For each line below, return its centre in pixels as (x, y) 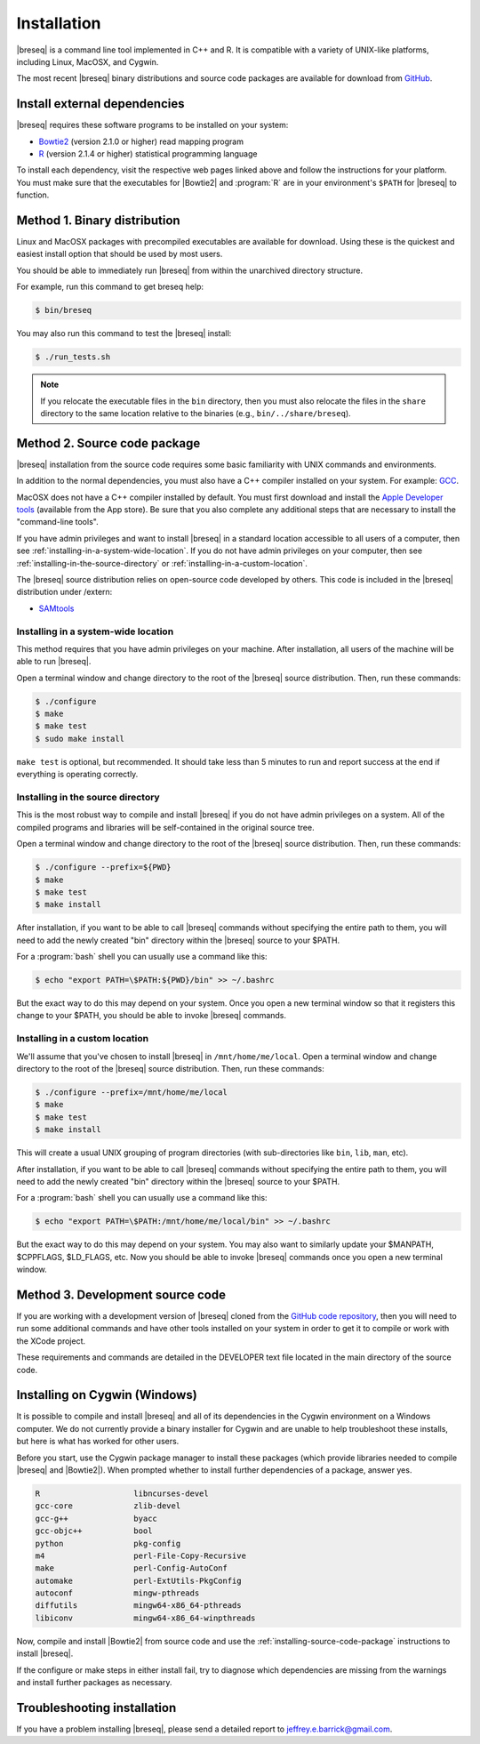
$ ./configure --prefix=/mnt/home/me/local (132, 1092)
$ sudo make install (80, 739)
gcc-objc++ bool (94, 1531)
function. (33, 195)
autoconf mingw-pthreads (117, 1593)
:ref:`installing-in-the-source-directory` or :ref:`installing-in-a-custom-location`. (162, 563)
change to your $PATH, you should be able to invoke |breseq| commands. (152, 1016)
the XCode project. (51, 1341)
